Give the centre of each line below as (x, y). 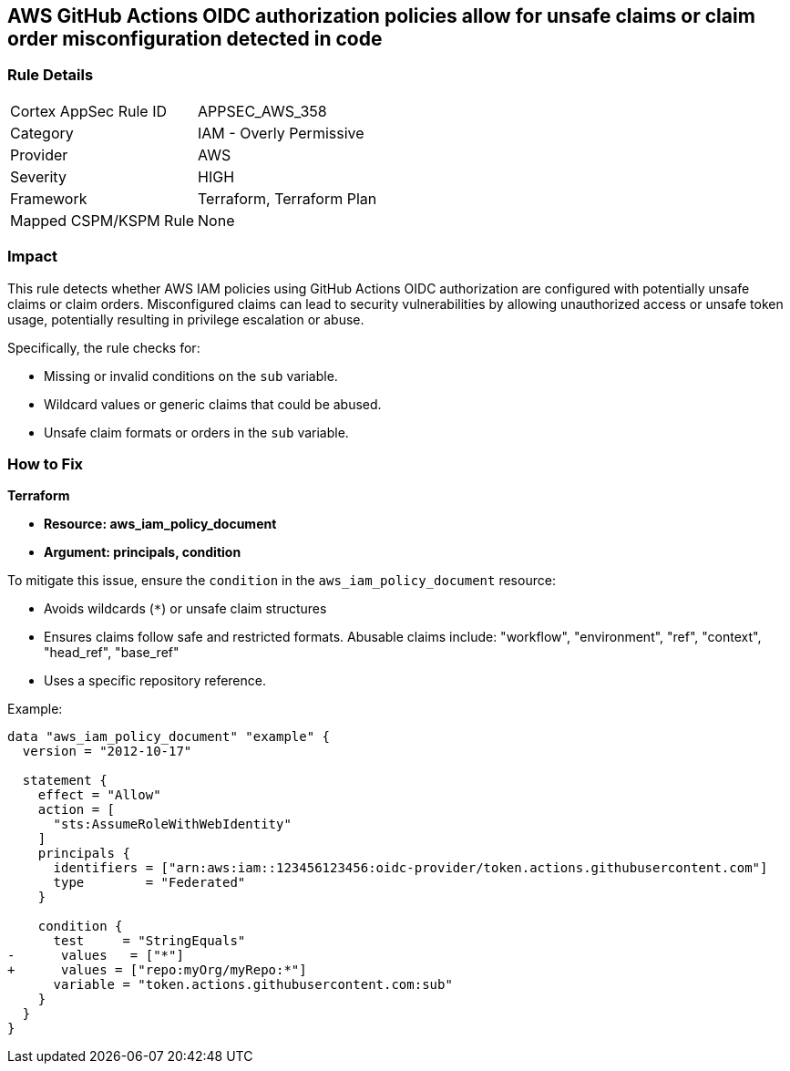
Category (42, 133)
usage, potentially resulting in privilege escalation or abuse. (186, 319)
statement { (65, 781)
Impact (33, 257)
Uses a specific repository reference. (155, 681)
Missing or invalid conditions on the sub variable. (191, 376)
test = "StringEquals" (149, 941)
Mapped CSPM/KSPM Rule (103, 220)
